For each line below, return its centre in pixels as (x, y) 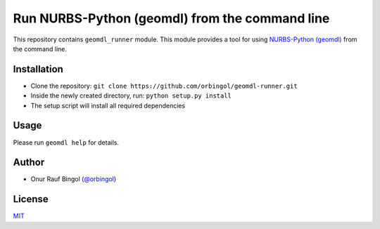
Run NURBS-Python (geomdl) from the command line (171, 18)
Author (29, 163)
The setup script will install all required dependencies (108, 105)
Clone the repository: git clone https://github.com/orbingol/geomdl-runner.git (164, 86)
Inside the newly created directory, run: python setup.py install (131, 96)
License (31, 199)
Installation (38, 69)
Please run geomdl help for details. (66, 142)
